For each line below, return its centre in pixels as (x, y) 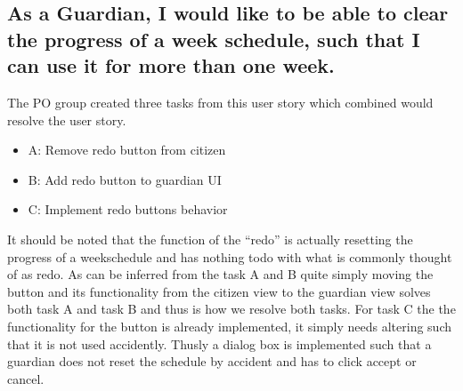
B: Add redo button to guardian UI (125, 179)
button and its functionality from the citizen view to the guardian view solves (219, 291)
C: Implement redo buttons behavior (128, 209)
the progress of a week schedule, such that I (214, 39)
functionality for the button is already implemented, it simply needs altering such (230, 326)
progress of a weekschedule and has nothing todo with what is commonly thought (230, 256)
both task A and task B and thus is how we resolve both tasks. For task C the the (231, 309)
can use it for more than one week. (171, 65)
